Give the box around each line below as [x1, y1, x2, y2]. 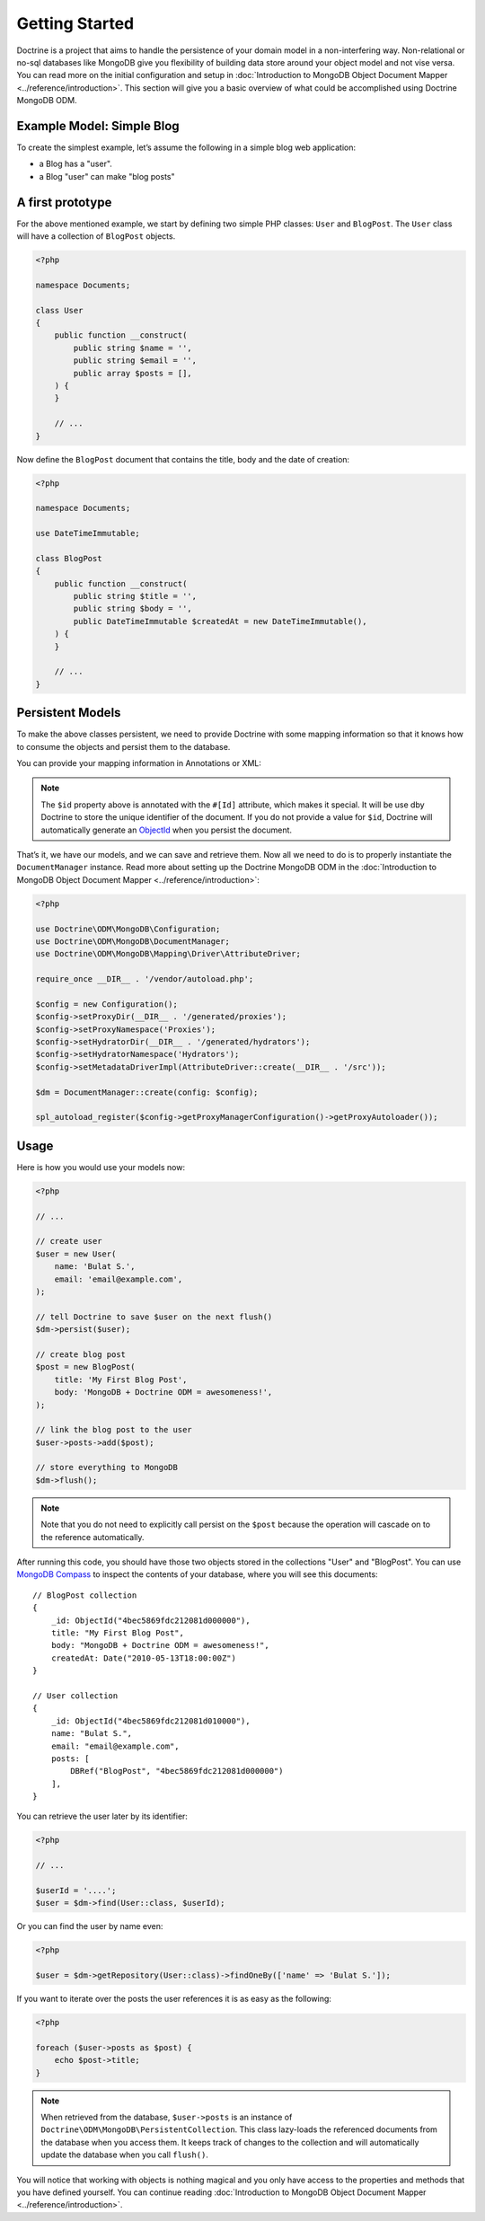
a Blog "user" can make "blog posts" [39, 171, 175, 181]
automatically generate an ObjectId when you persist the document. [40, 824, 292, 835]
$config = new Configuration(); [35, 999, 179, 1009]
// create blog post [35, 1349, 126, 1360]
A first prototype [16, 194, 112, 210]
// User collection [32, 1690, 119, 1701]
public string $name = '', [73, 342, 192, 353]
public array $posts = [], [73, 368, 192, 378]
